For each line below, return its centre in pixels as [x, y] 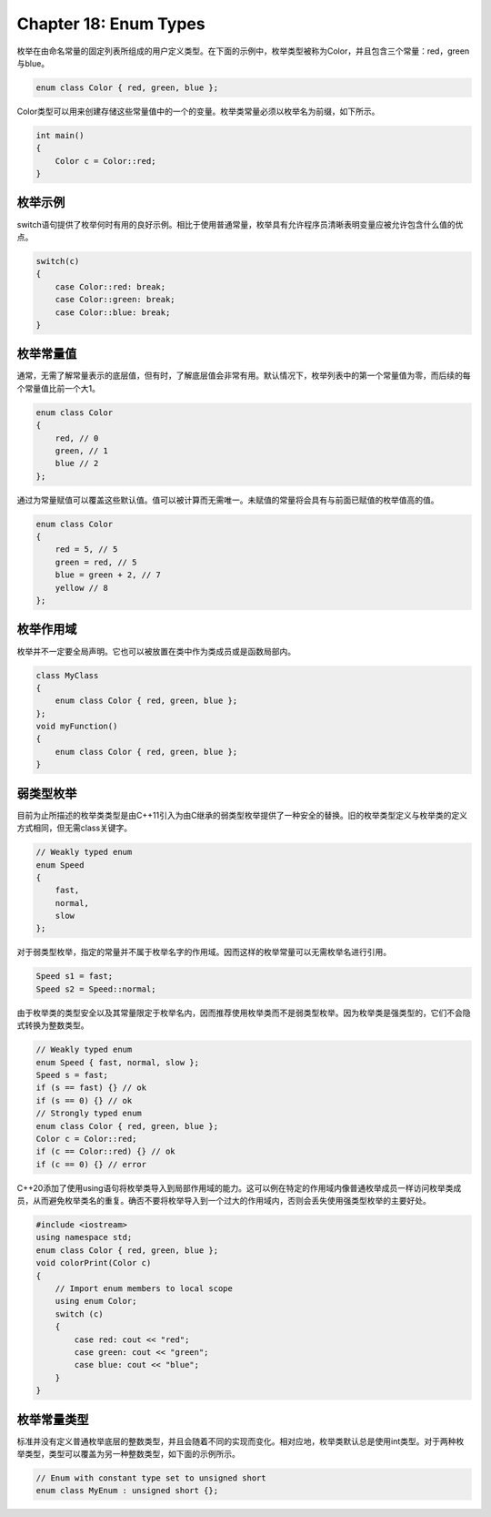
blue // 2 [77, 463]
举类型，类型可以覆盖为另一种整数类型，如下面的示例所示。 [128, 1454]
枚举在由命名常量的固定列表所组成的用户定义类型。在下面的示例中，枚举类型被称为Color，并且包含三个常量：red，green [243, 51]
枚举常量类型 [53, 1419]
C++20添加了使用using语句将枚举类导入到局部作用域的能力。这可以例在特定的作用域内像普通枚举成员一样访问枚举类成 [239, 1187]
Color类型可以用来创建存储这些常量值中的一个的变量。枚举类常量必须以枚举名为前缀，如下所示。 [198, 111]
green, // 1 [82, 450]
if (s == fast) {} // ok [91, 1088]
